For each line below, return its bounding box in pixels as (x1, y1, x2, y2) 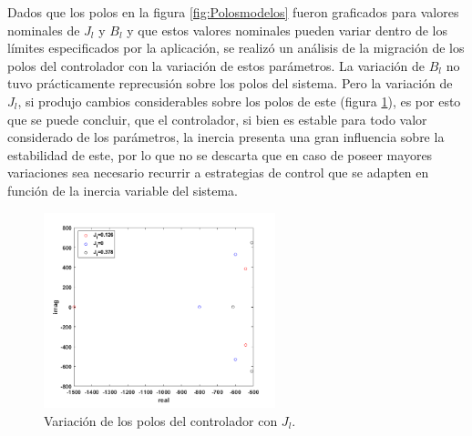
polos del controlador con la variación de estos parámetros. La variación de (7, 56, 426, 75)
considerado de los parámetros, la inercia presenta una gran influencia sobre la (7, 127, 445, 147)
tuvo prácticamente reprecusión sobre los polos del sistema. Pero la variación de (7, 74, 453, 93)
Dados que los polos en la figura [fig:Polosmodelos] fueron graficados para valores (7, 3, 459, 21)
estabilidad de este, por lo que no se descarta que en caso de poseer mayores (7, 145, 433, 164)
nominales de (7, 20, 80, 39)
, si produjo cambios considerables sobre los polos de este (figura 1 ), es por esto (17, 91, 461, 110)
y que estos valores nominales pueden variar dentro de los (127, 20, 447, 39)
